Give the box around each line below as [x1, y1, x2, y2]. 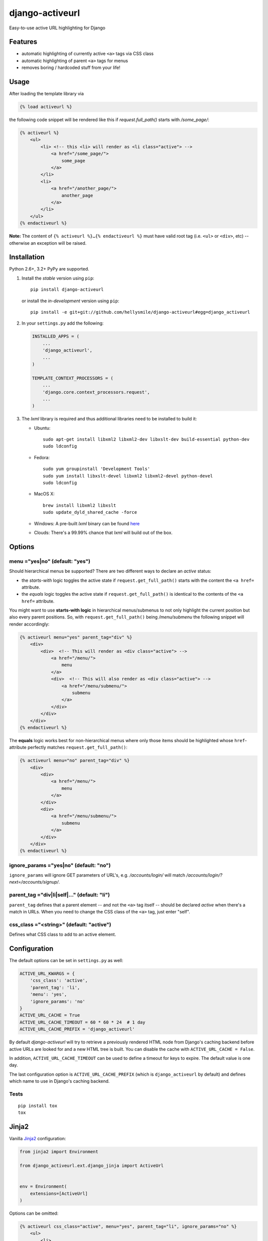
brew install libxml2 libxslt [43, 502, 117, 508]
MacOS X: [34, 491, 55, 497]
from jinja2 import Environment [19, 1149, 99, 1155]
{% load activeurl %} [19, 104, 72, 110]
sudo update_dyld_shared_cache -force [43, 509, 137, 515]
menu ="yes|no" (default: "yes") [9, 557, 90, 564]
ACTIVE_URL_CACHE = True [19, 1013, 80, 1018]
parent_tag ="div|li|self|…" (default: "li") [9, 892, 110, 898]
